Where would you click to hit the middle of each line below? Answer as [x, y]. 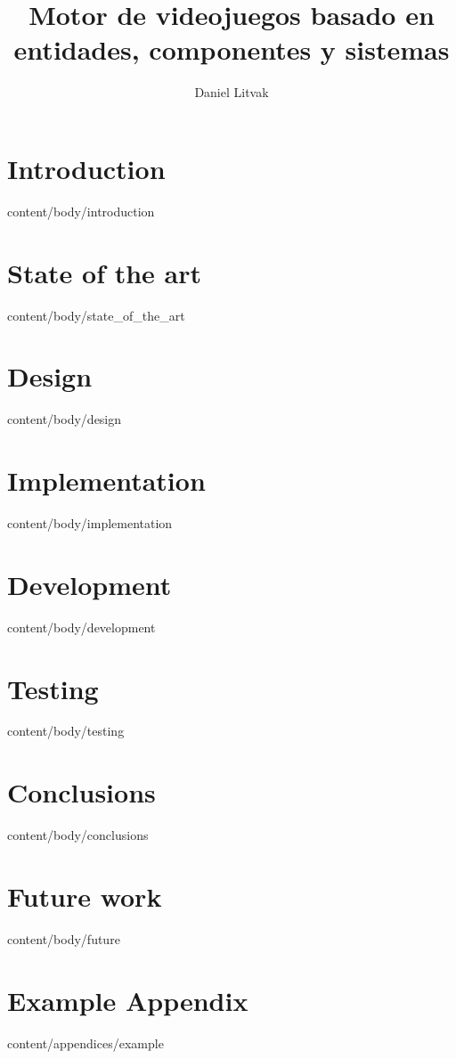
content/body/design [65, 419]
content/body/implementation [90, 523]
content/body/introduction [81, 211]
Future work [85, 896]
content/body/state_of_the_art [96, 315]
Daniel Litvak [232, 92]
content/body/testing [66, 731]
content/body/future [64, 938]
